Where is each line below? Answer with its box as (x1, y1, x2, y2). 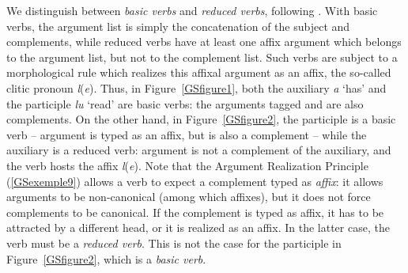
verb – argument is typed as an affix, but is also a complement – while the (6, 126, 367, 142)
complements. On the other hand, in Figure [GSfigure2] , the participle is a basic (6, 111, 396, 127)
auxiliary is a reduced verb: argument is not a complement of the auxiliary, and (6, 142, 391, 158)
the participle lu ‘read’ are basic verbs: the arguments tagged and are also (6, 95, 364, 112)
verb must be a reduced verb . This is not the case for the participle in (6, 234, 342, 251)
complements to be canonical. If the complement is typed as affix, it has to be (6, 203, 384, 220)
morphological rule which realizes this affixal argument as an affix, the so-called (6, 64, 391, 81)
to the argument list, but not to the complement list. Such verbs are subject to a (6, 48, 398, 65)
